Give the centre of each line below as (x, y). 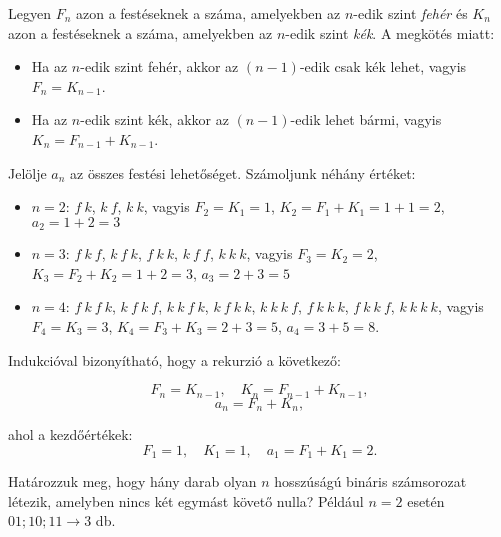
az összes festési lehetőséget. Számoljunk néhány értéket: (243, 172)
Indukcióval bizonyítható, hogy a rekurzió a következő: (174, 359)
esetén (426, 500)
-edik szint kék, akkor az (154, 119)
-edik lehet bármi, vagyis (366, 119)
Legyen (29, 13)
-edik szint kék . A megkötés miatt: (390, 32)
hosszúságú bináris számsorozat (370, 481)
